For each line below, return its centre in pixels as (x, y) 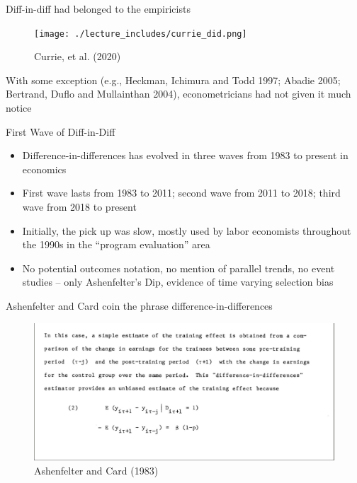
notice (19, 108)
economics (44, 169)
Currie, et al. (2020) (78, 56)
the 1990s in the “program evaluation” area (116, 244)
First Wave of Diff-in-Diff (61, 131)
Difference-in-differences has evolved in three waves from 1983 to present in (185, 155)
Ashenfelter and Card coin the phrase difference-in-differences (139, 305)
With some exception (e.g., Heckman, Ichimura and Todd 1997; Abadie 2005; (173, 80)
